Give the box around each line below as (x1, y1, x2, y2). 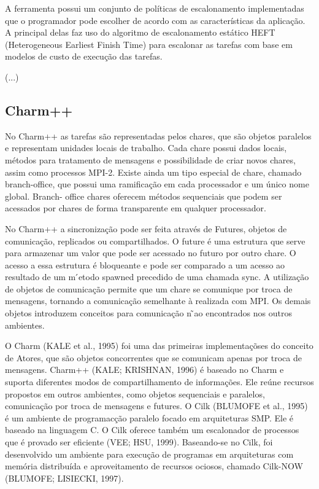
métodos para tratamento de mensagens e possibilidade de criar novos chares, (5, 153, 296, 166)
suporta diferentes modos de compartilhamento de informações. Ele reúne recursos (5, 375, 314, 388)
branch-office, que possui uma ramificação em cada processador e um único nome (5, 178, 309, 190)
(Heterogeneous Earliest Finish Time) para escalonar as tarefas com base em (5, 37, 293, 50)
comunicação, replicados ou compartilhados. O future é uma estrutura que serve (5, 234, 306, 247)
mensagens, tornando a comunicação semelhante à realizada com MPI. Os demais (5, 294, 311, 307)
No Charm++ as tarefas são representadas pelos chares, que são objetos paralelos (5, 129, 312, 142)
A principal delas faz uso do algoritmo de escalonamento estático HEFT (5, 26, 275, 39)
